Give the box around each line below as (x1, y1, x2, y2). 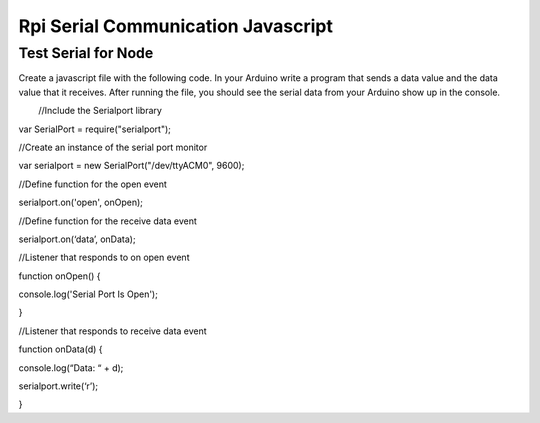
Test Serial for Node (18, 44, 154, 62)
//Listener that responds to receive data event (18, 325, 207, 337)
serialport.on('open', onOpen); (18, 196, 144, 209)
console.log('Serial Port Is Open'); (18, 288, 159, 300)
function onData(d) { (18, 343, 103, 355)
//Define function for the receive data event (18, 215, 197, 227)
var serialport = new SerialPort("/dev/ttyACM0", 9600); (18, 160, 245, 172)
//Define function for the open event (18, 178, 167, 190)
